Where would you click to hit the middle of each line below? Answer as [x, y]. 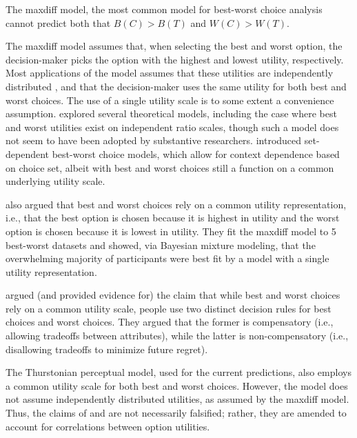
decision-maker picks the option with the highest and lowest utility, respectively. [175, 59]
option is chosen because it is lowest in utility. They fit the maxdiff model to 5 [171, 231]
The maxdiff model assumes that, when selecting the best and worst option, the [174, 46]
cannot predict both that [58, 22]
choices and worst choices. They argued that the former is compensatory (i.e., [170, 322]
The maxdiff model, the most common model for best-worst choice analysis [164, 9]
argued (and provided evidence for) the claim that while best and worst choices [173, 295]
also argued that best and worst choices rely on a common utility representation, [176, 204]
